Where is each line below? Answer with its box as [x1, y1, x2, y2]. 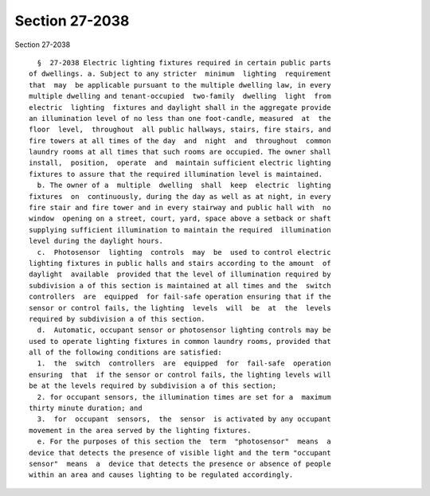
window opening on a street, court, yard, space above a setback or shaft [29, 214, 331, 223]
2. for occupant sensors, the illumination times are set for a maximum [37, 393, 331, 401]
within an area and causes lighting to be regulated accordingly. [29, 471, 294, 479]
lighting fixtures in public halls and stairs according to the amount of [29, 259, 331, 268]
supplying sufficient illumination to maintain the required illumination [29, 225, 331, 234]
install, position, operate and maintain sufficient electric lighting [29, 158, 331, 167]
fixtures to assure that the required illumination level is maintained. [29, 170, 323, 178]
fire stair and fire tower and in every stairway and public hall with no [29, 203, 331, 213]
